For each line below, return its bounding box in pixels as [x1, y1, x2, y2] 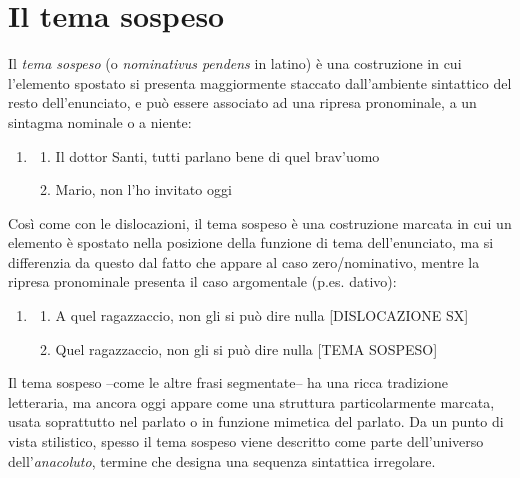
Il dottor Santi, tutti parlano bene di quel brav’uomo [55, 145, 380, 166]
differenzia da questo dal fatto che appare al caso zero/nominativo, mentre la [8, 251, 480, 272]
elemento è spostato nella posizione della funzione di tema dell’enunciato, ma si [8, 232, 494, 253]
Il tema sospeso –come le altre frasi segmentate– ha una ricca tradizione [8, 372, 448, 393]
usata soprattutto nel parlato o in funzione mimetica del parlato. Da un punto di [8, 411, 504, 432]
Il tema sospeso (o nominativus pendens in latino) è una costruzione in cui [8, 53, 462, 74]
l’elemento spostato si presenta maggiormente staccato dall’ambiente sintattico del [8, 72, 512, 93]
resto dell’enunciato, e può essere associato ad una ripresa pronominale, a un [8, 92, 477, 113]
